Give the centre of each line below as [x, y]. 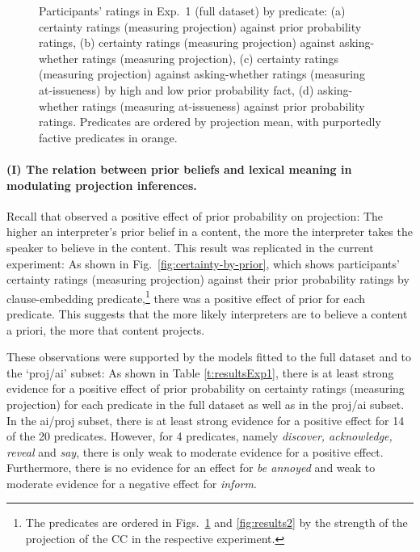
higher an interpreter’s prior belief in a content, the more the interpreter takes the [210, 232]
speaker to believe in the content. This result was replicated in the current [190, 247]
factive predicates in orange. [108, 137]
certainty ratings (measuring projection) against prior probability [200, 26]
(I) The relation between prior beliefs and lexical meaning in [179, 169]
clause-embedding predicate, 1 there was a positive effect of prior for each [186, 297]
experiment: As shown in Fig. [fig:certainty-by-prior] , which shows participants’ [203, 263]
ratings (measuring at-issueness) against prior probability [223, 105]
